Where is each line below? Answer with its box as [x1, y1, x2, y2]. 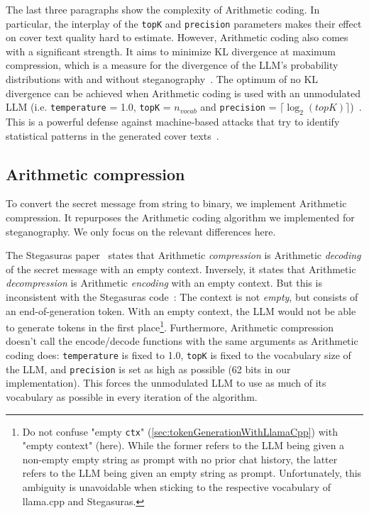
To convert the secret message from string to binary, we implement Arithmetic [6, 196, 347, 211]
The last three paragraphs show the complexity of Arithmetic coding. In [6, 2, 320, 16]
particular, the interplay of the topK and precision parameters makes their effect [6, 16, 362, 31]
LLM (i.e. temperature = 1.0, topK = [6, 99, 171, 114]
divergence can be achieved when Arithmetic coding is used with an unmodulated [6, 85, 360, 100]
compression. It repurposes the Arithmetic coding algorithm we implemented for [6, 210, 355, 224]
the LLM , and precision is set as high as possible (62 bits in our [6, 361, 291, 376]
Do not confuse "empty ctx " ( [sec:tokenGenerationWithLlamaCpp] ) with [22, 424, 338, 438]
